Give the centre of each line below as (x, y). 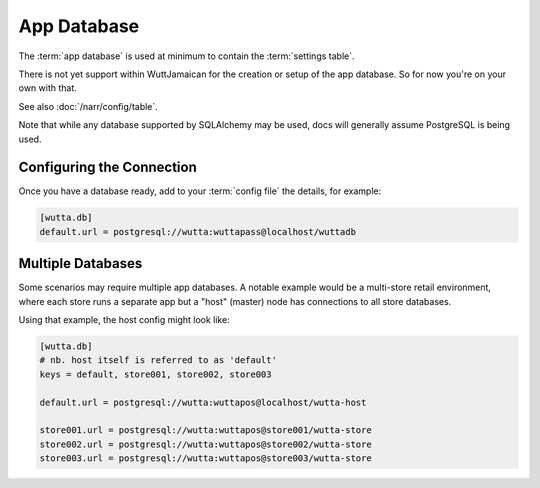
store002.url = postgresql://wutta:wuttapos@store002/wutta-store (205, 444)
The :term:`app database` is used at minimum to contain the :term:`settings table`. (186, 56)
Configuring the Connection (107, 167)
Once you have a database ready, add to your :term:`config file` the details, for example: (200, 191)
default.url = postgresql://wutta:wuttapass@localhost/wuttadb (198, 231)
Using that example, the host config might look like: (124, 320)
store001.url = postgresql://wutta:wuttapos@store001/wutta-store (205, 430)
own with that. (47, 88)
